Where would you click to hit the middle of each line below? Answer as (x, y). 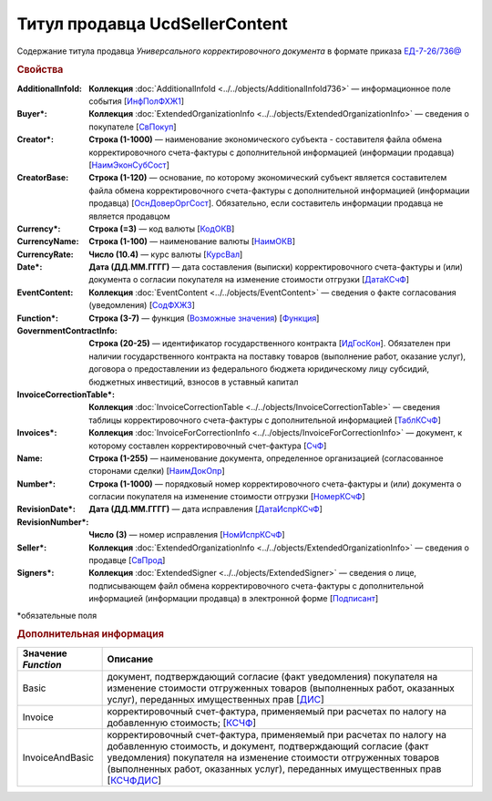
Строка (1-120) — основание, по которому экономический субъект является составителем (268, 178)
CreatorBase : (43, 178)
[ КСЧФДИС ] (134, 780)
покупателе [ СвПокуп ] (133, 127)
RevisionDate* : (46, 509)
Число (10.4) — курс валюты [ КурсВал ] (166, 254)
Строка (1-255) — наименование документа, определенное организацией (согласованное (266, 458)
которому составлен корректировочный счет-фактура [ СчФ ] (208, 446)
